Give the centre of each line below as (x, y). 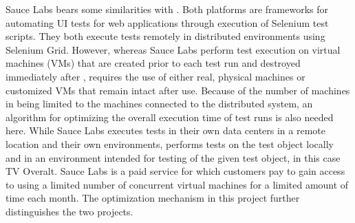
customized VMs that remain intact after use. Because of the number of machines (178, 90)
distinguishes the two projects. (69, 211)
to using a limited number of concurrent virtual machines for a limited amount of (177, 184)
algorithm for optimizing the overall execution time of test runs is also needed (170, 117)
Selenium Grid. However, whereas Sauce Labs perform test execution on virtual (173, 49)
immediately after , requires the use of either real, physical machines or (155, 76)
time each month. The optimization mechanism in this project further (153, 198)
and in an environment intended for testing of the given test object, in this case (173, 157)
